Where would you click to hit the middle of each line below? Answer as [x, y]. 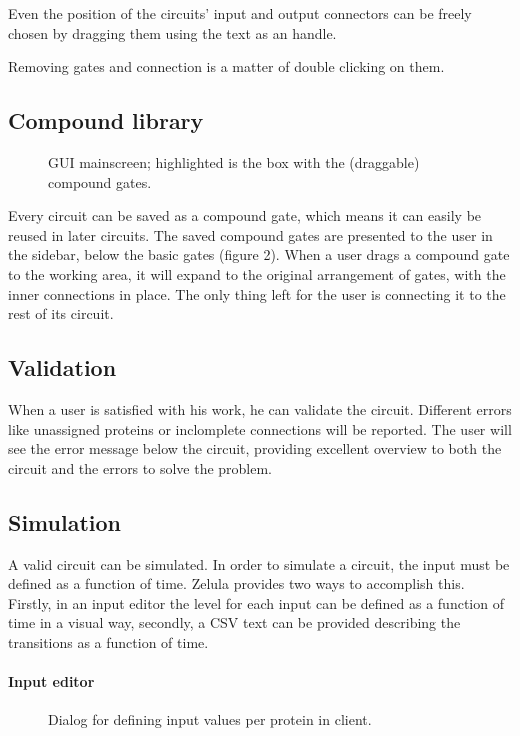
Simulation [65, 521]
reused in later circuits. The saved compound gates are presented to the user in [250, 234]
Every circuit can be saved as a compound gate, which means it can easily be [245, 215]
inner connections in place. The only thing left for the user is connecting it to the [257, 293]
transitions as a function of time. [108, 641]
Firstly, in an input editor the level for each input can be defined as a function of [256, 602]
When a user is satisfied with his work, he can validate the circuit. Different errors [260, 408]
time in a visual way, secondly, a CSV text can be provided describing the [234, 622]
